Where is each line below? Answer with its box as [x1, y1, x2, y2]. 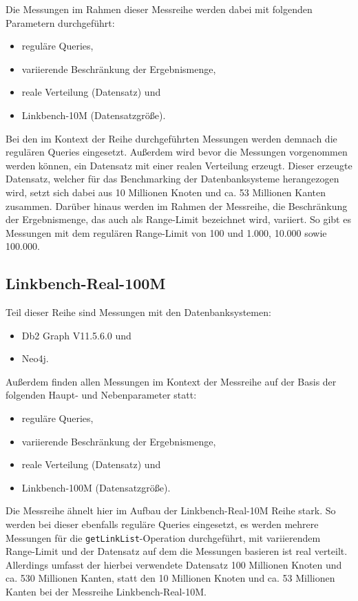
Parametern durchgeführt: [6, 15, 115, 30]
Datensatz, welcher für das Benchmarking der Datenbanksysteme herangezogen [6, 171, 339, 186]
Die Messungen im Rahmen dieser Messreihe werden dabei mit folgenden [6, 2, 313, 16]
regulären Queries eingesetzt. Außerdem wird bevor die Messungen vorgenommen [6, 145, 348, 159]
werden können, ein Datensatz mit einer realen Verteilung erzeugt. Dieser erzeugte [6, 158, 352, 172]
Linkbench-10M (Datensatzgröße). [21, 107, 166, 122]
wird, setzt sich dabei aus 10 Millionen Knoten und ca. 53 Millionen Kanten [6, 184, 326, 199]
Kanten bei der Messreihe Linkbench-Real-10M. [6, 584, 207, 599]
